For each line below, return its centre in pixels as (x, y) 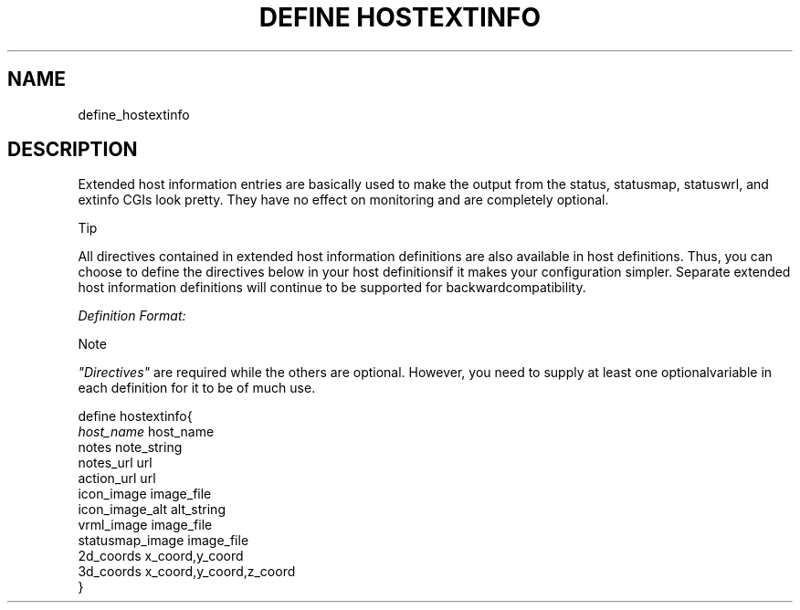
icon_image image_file (145, 494)
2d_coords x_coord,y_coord (161, 556)
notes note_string (130, 447)
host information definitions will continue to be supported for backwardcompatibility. (332, 288)
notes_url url (115, 463)
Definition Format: (132, 316)
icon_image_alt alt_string (152, 510)
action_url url (117, 479)
